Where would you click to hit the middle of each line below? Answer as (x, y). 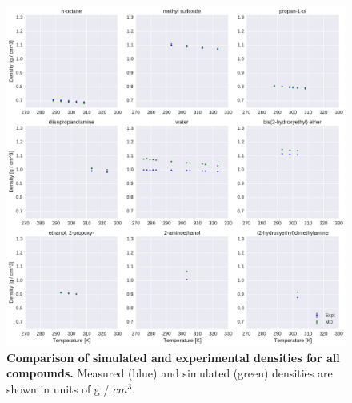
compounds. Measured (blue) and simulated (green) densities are (170, 373)
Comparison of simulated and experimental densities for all (173, 357)
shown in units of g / (58, 388)
